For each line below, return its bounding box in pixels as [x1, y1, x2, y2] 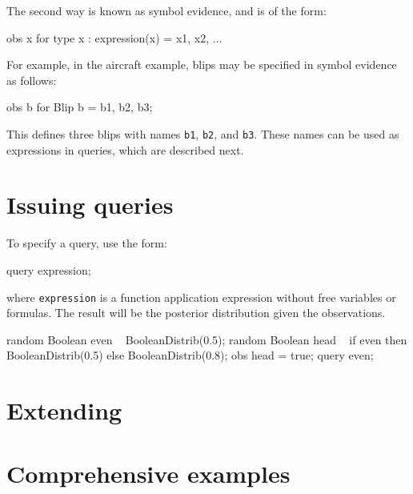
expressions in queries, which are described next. [6, 141, 244, 158]
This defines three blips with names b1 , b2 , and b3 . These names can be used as [6, 125, 399, 142]
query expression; [6, 261, 91, 278]
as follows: [6, 71, 57, 88]
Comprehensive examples [6, 456, 291, 489]
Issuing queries [6, 188, 174, 221]
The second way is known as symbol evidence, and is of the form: [6, 2, 327, 18]
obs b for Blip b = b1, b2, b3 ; [6, 98, 153, 115]
